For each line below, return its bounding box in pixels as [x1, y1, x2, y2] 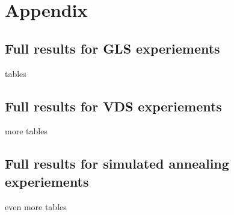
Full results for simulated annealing [5, 154, 229, 173]
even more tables [5, 200, 67, 213]
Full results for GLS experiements [5, 39, 220, 57]
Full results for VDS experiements [5, 96, 222, 115]
